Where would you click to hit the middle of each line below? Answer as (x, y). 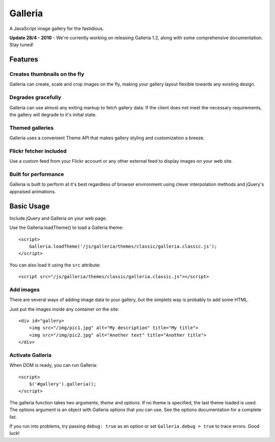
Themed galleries (32, 128)
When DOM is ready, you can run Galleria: (53, 365)
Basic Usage (30, 206)
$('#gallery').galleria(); (63, 384)
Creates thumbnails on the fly (47, 74)
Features (24, 59)
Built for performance (37, 174)
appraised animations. (33, 191)
